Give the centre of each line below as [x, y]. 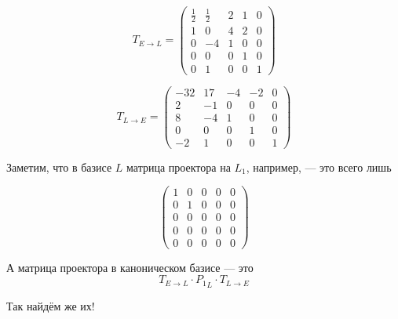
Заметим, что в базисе [59, 167]
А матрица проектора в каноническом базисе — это [130, 267]
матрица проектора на [179, 167]
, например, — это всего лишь [319, 167]
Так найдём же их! [51, 306]
